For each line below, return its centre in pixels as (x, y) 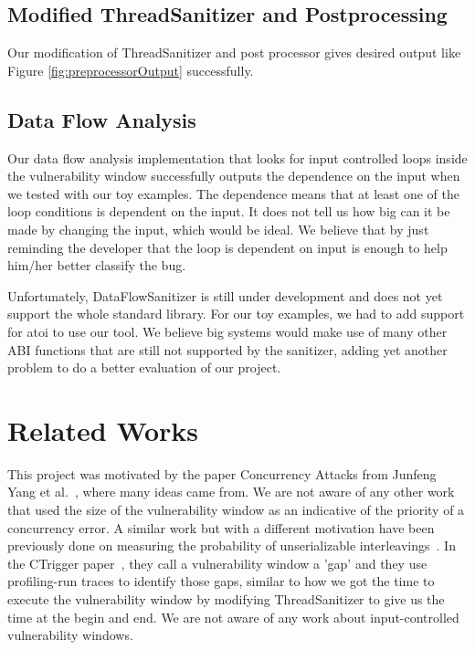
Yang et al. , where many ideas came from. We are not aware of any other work (231, 492)
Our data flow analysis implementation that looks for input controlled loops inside (237, 157)
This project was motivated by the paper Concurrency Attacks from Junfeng (222, 473)
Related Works (103, 430)
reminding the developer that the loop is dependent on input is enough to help (227, 247)
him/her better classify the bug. (97, 265)
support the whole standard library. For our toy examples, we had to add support (236, 314)
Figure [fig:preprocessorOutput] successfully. (131, 70)
